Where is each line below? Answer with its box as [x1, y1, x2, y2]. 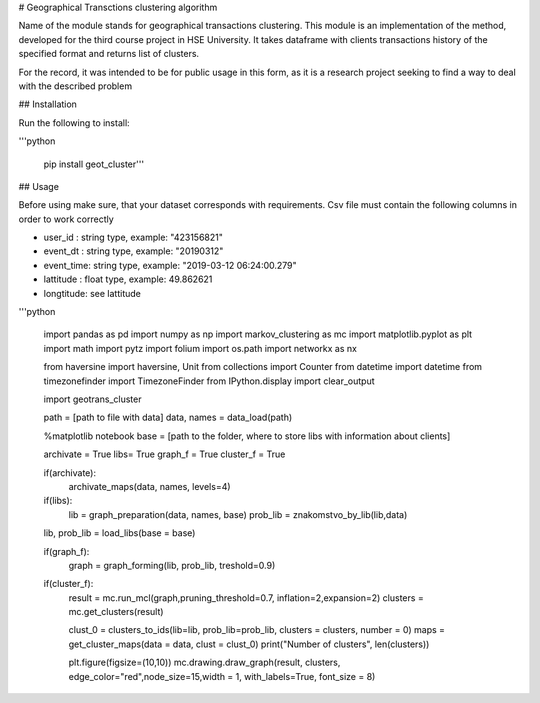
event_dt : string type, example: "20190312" [43, 245, 224, 257]
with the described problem [18, 80, 133, 92]
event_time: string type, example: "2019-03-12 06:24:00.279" [43, 259, 297, 271]
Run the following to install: [18, 116, 130, 129]
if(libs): [43, 495, 73, 507]
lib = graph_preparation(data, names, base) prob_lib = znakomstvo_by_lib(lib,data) [68, 508, 408, 520]
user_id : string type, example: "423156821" [43, 231, 224, 244]
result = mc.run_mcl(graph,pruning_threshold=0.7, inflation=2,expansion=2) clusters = [68, 591, 424, 604]
